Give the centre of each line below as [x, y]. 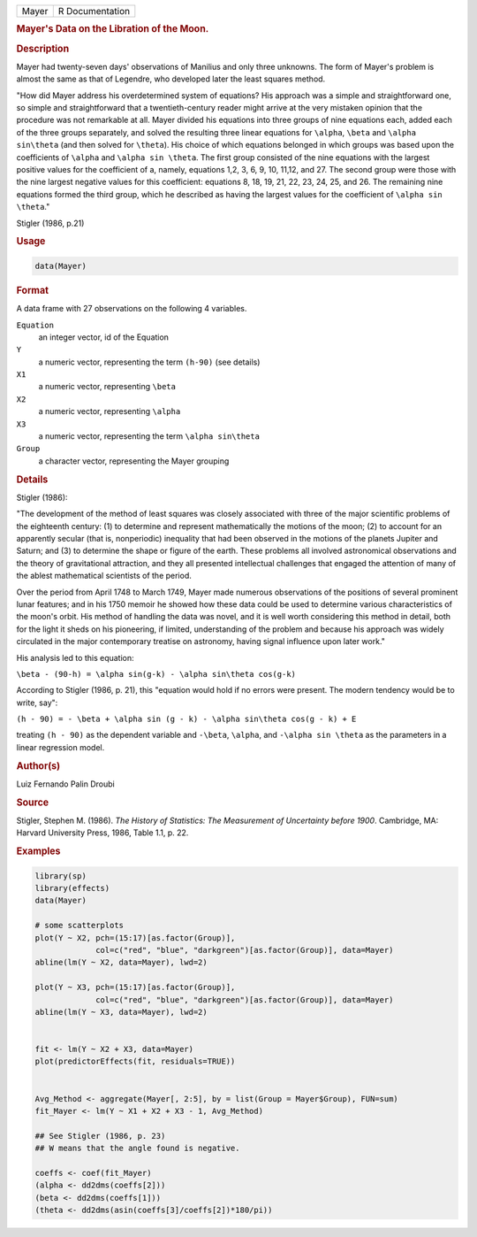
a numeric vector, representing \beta [107, 387]
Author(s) [38, 765]
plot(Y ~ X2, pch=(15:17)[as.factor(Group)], [135, 937]
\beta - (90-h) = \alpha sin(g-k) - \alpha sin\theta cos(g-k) [156, 674]
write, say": [37, 703]
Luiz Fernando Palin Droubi [65, 784]
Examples [38, 851]
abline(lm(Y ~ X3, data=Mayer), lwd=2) [121, 1012]
